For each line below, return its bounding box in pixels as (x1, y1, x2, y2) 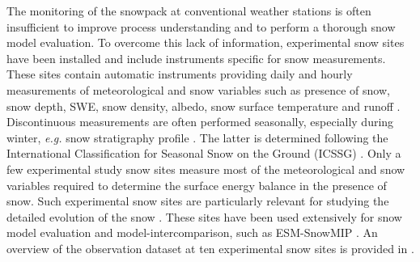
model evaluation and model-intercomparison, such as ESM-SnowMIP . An (6, 224, 378, 241)
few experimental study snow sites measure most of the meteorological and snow (6, 160, 405, 177)
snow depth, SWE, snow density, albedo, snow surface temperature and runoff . (6, 97, 401, 114)
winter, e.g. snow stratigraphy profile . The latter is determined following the (6, 129, 388, 146)
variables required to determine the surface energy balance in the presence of (6, 176, 387, 193)
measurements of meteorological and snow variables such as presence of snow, (6, 81, 390, 98)
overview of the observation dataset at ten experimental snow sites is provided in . (6, 239, 414, 256)
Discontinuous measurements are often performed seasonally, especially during (6, 113, 394, 130)
